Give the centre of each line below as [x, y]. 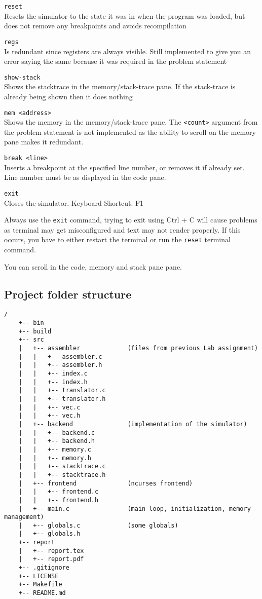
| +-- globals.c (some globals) [98, 525]
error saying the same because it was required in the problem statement [116, 61]
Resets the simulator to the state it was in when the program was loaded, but [125, 15]
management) [24, 517]
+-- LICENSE [39, 576]
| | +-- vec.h [49, 416]
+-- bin [31, 323]
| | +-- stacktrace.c [62, 466]
